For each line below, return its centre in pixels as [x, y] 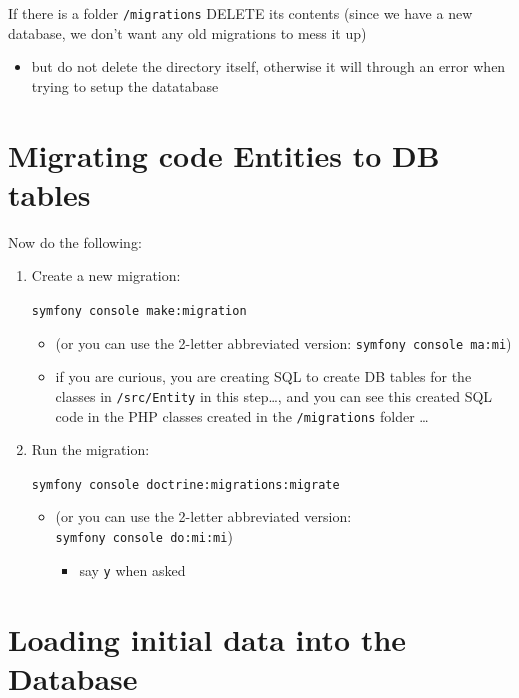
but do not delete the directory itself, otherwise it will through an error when [268, 66]
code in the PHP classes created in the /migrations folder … [242, 415]
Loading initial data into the [207, 638]
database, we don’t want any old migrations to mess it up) [187, 32]
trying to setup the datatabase [125, 85]
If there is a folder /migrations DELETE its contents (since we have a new [240, 13]
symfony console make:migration [139, 310]
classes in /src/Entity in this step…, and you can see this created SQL [274, 395]
